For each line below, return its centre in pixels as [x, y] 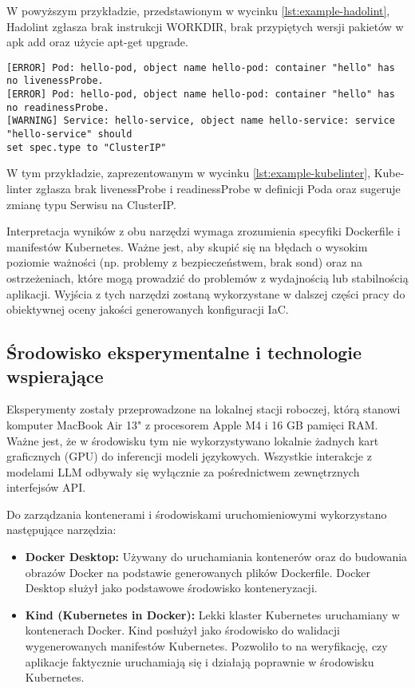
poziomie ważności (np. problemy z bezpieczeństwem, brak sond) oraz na [184, 262]
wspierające [55, 376]
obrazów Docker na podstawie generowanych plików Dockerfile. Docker [198, 572]
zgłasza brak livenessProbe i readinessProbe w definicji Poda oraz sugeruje [218, 188]
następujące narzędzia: [61, 530]
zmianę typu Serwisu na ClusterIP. [91, 204]
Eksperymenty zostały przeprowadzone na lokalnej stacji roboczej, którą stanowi [204, 409]
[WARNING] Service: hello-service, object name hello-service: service [201, 121]
